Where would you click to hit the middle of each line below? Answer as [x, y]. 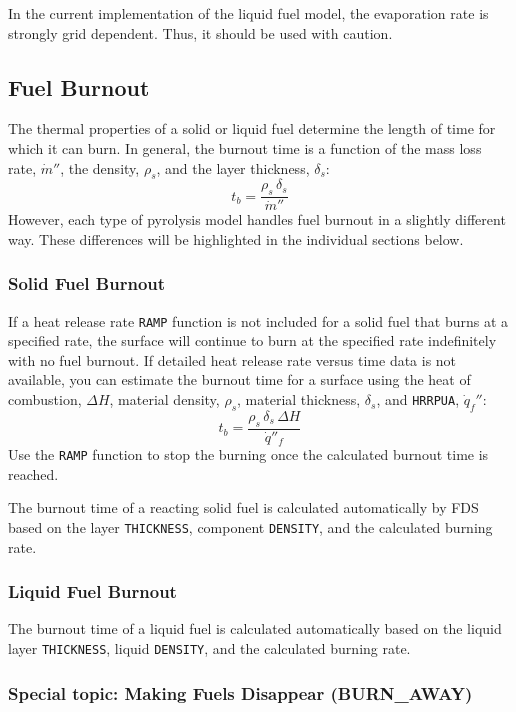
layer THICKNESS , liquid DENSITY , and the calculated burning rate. [209, 648]
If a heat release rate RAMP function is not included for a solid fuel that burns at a [258, 320]
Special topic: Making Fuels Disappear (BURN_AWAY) [240, 692]
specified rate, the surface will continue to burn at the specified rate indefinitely [252, 340]
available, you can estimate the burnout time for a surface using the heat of [239, 379]
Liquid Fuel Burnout [92, 591]
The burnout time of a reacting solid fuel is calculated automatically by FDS [243, 507]
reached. [33, 473]
